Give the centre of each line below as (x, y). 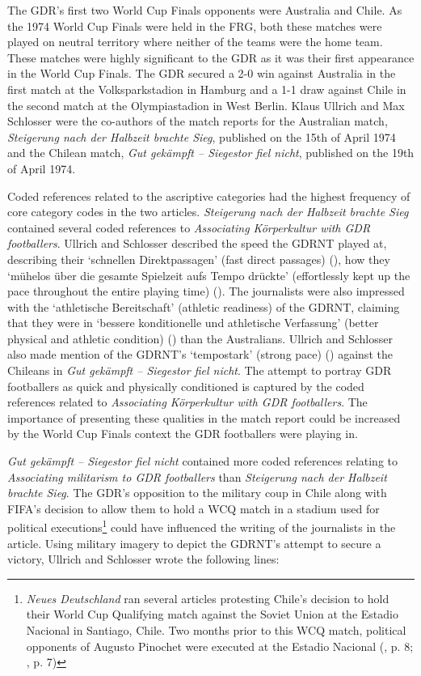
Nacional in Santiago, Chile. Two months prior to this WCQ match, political (216, 630)
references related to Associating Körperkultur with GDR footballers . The (187, 402)
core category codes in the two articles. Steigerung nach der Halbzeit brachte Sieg (208, 212)
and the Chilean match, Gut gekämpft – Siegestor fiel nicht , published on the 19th (211, 153)
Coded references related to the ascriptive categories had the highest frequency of (209, 196)
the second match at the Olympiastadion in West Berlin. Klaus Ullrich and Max (206, 105)
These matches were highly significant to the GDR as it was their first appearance (211, 57)
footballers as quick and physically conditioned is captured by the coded (186, 386)
